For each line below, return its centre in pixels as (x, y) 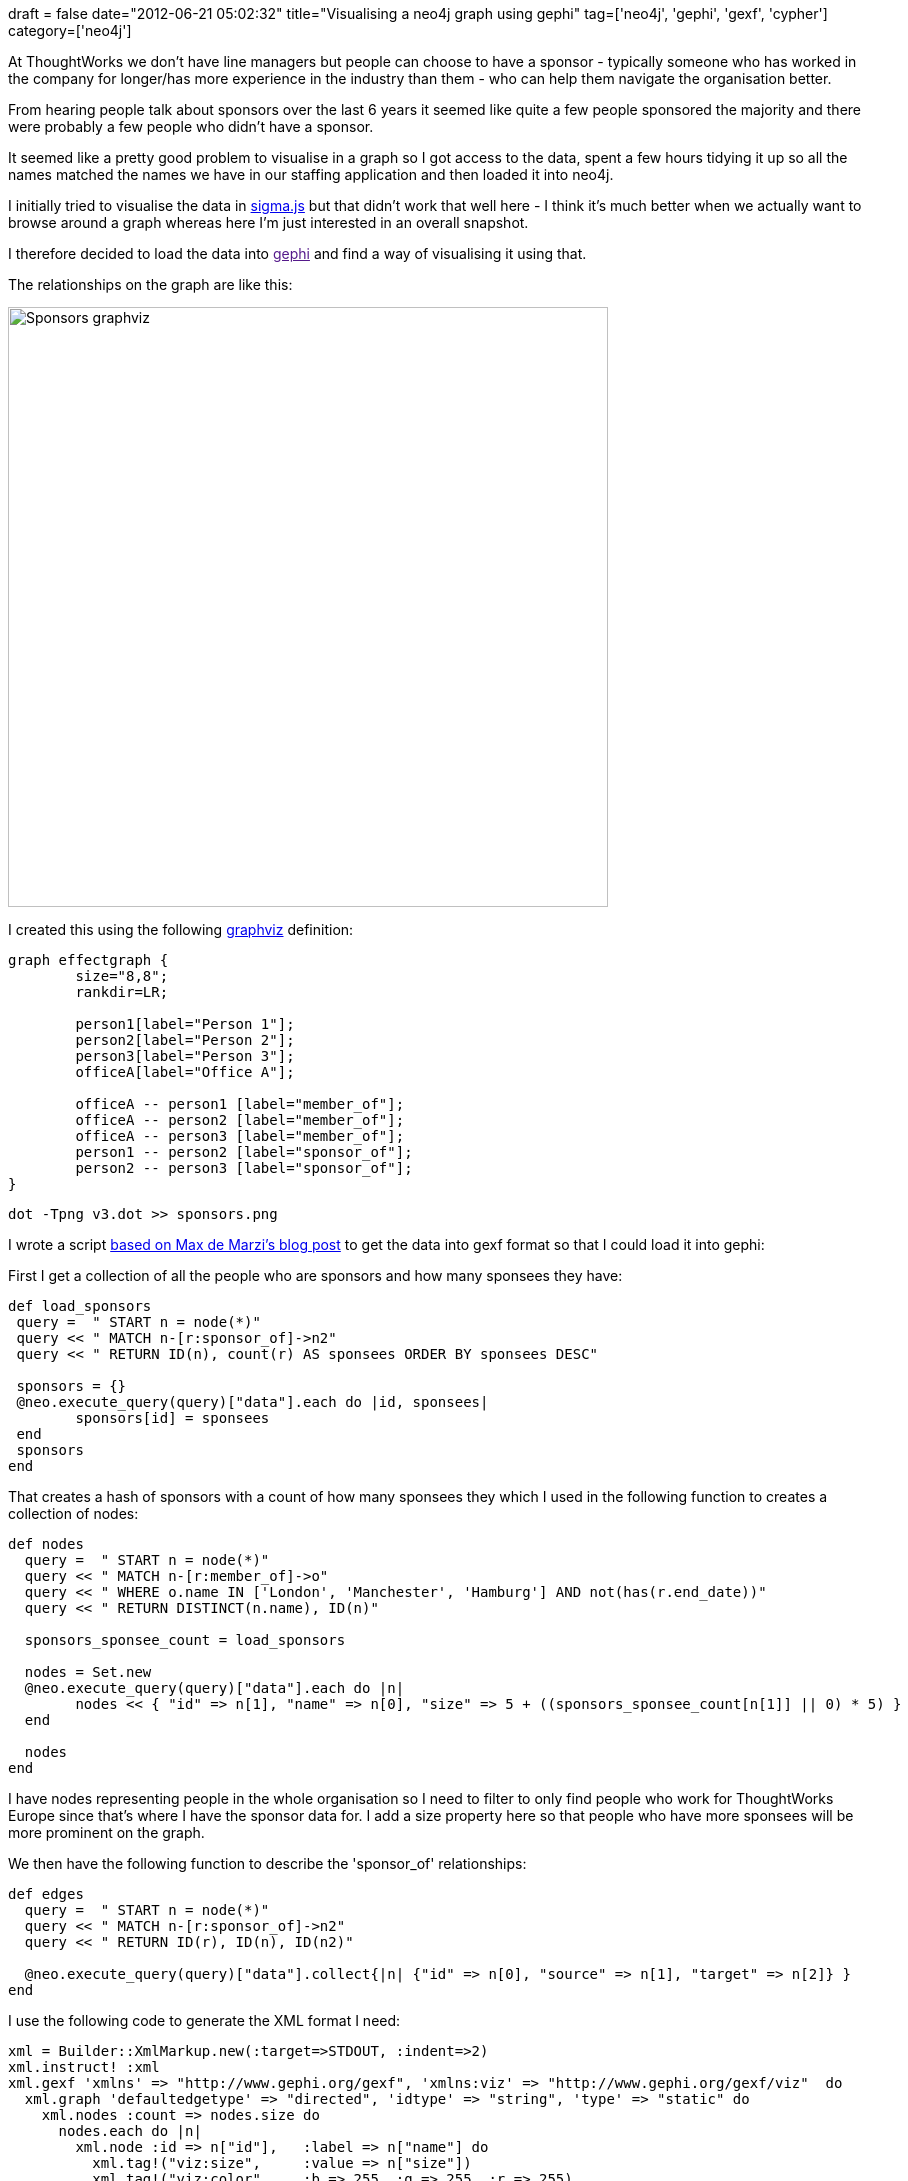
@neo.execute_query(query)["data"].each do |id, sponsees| (252, 1402)
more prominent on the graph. (106, 1832)
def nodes (46, 1544)
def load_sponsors (80, 1306)
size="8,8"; (122, 976)
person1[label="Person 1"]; (185, 1024)
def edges (46, 1894)
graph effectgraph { (88, 960)
